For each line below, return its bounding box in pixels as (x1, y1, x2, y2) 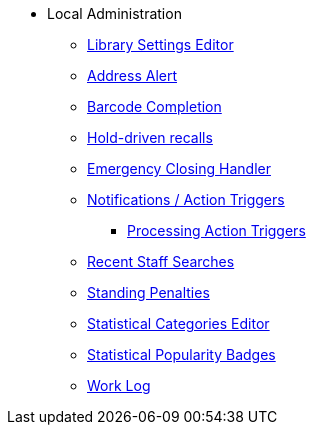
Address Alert (87, 67, 178, 84)
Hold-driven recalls (87, 129, 213, 146)
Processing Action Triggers (127, 222, 306, 239)
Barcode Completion (87, 98, 222, 115)
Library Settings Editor (87, 36, 234, 53)
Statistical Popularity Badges (87, 346, 276, 363)
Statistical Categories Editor (87, 315, 270, 332)
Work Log (87, 377, 151, 394)
